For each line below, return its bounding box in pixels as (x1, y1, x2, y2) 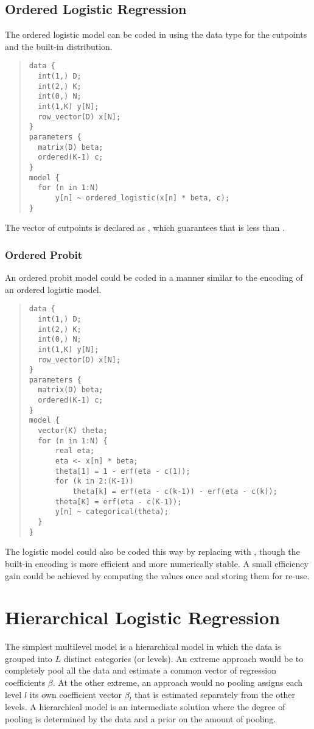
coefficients (5, 676, 46, 689)
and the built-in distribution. (5, 40, 113, 52)
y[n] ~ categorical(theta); (55, 507, 169, 516)
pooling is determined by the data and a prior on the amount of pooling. (5, 713, 276, 725)
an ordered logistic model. (5, 283, 102, 295)
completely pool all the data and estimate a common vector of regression (5, 664, 276, 677)
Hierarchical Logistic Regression (5, 605, 281, 630)
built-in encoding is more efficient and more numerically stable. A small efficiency (5, 557, 309, 569)
